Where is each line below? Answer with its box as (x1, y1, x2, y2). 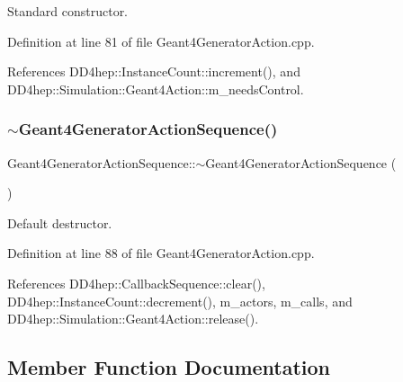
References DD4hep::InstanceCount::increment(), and (7, 62, 300, 81)
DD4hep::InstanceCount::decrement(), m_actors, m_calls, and (7, 291, 353, 310)
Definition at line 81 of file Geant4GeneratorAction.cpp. (7, 31, 315, 50)
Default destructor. (7, 213, 112, 232)
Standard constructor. (7, 2, 129, 20)
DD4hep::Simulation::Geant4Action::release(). (7, 309, 259, 328)
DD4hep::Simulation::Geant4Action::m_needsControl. (7, 79, 304, 98)
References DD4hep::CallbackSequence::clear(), (7, 273, 265, 292)
